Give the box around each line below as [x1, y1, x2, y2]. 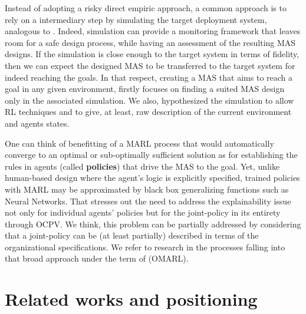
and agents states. [5, 117, 70, 129]
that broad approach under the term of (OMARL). [5, 252, 189, 265]
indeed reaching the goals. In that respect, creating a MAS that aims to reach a [5, 71, 293, 83]
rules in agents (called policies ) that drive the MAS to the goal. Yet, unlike [5, 160, 280, 172]
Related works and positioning [5, 287, 258, 311]
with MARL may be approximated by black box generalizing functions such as [5, 183, 289, 195]
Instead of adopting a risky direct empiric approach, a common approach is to [5, 2, 287, 14]
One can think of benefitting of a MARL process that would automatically [5, 137, 274, 149]
